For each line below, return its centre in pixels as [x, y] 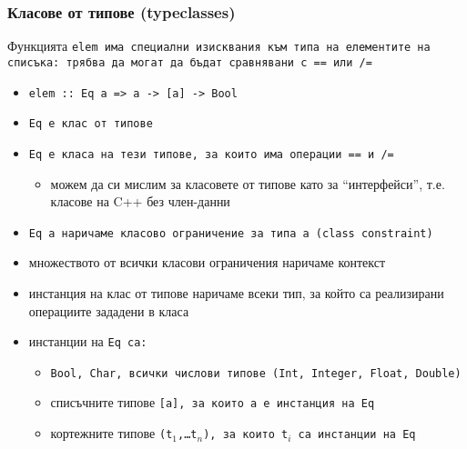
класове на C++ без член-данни [140, 201]
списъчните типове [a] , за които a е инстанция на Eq [213, 402]
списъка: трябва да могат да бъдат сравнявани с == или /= [190, 62]
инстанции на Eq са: [88, 341]
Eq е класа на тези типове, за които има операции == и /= [211, 154]
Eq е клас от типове [91, 124]
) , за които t [246, 435]
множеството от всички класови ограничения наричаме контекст [207, 262]
